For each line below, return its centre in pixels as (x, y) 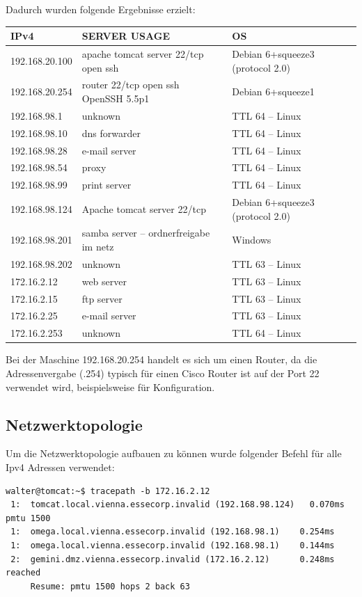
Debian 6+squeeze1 (273, 91)
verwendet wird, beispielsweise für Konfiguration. (110, 387)
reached (23, 573)
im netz (98, 247)
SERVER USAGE (126, 36)
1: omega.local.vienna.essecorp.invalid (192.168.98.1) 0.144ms (173, 545)
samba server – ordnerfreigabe (146, 233)
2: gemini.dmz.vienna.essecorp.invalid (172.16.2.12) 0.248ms (173, 559)
